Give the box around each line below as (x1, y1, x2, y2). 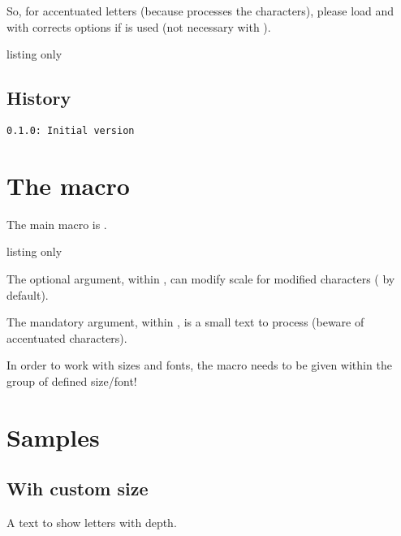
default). (6, 286, 49, 303)
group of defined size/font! (6, 372, 137, 389)
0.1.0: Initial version (6, 124, 135, 136)
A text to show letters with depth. (6, 514, 177, 531)
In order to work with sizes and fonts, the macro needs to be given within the (6, 357, 392, 374)
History (6, 85, 71, 110)
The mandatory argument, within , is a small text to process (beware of (6, 313, 364, 331)
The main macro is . (6, 215, 107, 232)
